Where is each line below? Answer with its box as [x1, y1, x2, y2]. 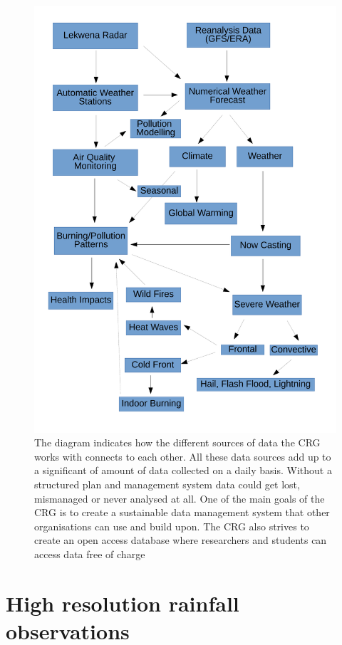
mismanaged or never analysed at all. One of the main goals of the [34, 491, 325, 505]
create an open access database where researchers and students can [34, 533, 327, 547]
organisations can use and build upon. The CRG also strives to [34, 518, 309, 533]
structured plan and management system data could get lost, [34, 477, 300, 492]
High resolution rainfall [6, 588, 239, 617]
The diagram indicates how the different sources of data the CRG [34, 435, 321, 450]
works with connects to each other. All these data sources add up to [34, 449, 331, 463]
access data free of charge [34, 547, 145, 562]
